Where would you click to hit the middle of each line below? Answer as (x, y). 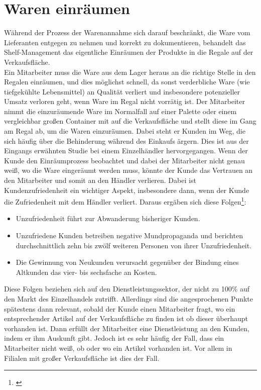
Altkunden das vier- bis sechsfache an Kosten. (86, 272)
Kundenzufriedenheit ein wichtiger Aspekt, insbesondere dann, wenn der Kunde (127, 190)
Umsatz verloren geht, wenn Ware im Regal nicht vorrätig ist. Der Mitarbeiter (124, 101)
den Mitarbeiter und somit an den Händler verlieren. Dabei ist (100, 180)
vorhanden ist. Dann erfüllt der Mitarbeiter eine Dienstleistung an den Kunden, (127, 328)
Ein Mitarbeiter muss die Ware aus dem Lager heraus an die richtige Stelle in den (130, 72)
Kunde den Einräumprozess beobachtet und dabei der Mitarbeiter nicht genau (124, 160)
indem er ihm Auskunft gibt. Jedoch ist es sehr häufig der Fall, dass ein (114, 338)
